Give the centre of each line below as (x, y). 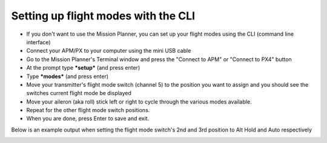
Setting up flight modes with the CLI (103, 16)
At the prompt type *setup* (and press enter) (83, 68)
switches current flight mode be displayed (79, 93)
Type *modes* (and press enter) (68, 76)
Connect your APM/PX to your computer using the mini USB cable (109, 51)
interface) (38, 42)
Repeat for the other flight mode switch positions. (88, 110)
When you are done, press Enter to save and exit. (88, 119)
